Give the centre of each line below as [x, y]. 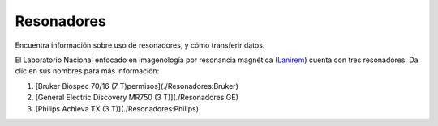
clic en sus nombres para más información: [87, 71]
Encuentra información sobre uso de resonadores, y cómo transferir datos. [140, 45]
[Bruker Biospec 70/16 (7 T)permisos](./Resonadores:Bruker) [137, 86]
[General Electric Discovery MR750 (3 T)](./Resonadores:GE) [137, 98]
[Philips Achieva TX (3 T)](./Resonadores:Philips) [117, 108]
